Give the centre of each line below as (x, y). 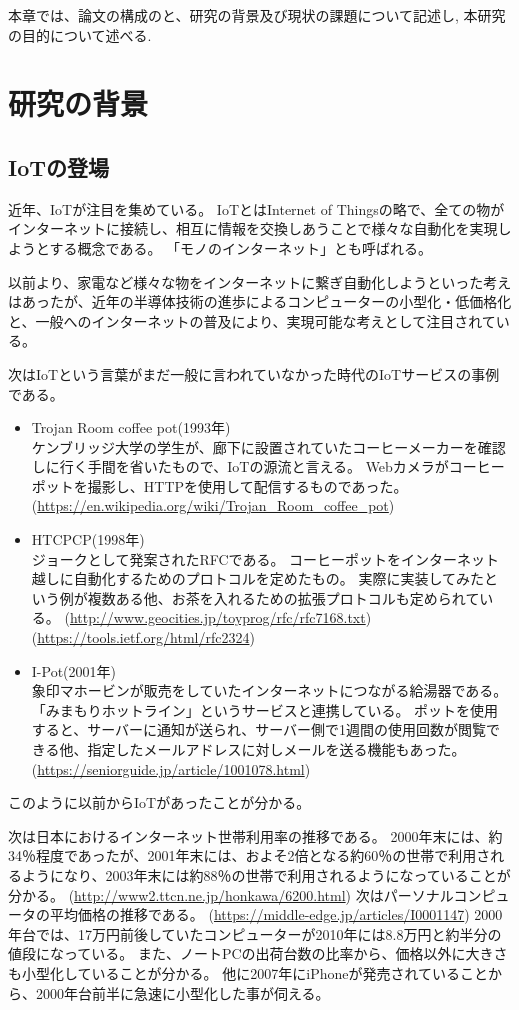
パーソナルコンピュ (446, 894)
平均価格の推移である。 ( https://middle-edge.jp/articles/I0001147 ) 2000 (276, 914)
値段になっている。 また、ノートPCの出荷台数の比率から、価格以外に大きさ (258, 953)
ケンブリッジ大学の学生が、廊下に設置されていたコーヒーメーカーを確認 (268, 446)
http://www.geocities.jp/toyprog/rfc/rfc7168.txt (217, 617)
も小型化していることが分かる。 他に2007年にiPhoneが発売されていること (248, 972)
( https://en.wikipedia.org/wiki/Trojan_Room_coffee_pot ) (213, 505)
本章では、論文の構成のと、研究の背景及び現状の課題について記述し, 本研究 (257, 15)
